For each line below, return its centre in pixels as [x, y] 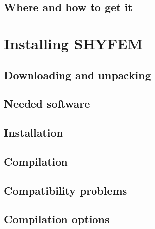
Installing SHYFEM [73, 43]
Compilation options [57, 219]
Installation [33, 132]
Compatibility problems [66, 190]
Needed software [47, 103]
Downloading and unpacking [77, 74]
